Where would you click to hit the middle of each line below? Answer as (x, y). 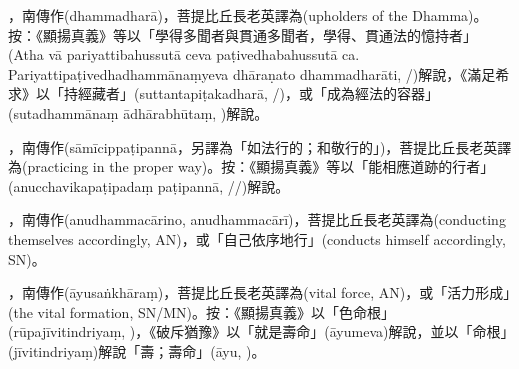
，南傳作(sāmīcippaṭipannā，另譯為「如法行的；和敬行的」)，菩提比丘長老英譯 (260, 146)
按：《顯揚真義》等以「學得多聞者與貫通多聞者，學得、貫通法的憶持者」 (242, 34)
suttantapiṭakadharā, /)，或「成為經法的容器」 (289, 93)
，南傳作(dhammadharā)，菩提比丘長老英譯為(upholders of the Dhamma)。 (248, 15)
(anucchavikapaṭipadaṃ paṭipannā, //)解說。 (149, 185)
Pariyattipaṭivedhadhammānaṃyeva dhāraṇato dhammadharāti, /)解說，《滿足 (252, 73)
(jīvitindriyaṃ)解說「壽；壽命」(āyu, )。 (137, 350)
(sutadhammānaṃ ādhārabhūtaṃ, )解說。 (138, 112)
